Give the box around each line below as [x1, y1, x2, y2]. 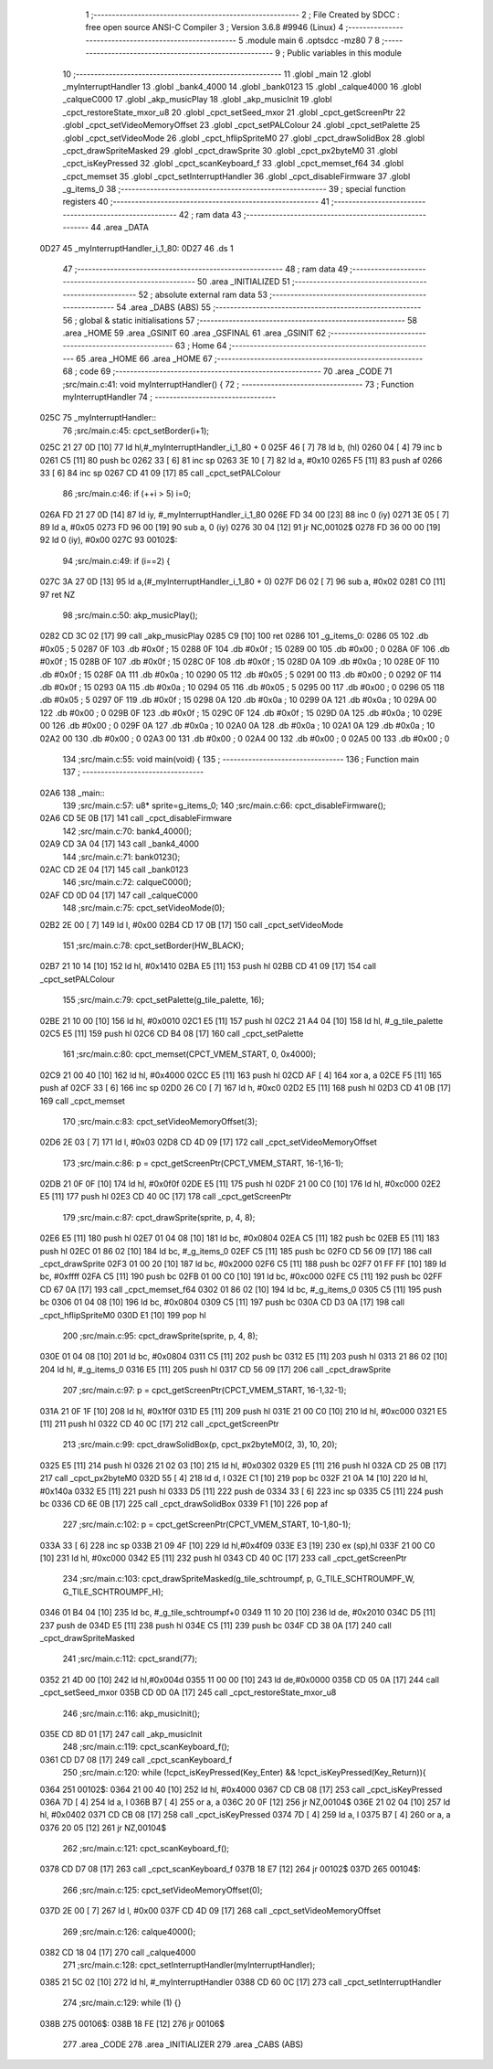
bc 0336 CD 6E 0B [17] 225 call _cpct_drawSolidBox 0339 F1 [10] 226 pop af [39, 1498, 329, 1509]
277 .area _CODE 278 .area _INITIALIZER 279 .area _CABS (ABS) [62, 2039, 304, 2050]
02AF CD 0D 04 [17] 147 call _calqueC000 [39, 890, 198, 901]
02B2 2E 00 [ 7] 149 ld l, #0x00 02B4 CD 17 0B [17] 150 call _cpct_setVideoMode [39, 919, 344, 930]
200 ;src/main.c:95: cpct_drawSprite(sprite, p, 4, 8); [62, 1330, 258, 1341]
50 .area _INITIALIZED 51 [196, 276, 291, 287]
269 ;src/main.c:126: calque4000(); [62, 1925, 196, 1937]
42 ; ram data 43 [178, 208, 242, 219]
